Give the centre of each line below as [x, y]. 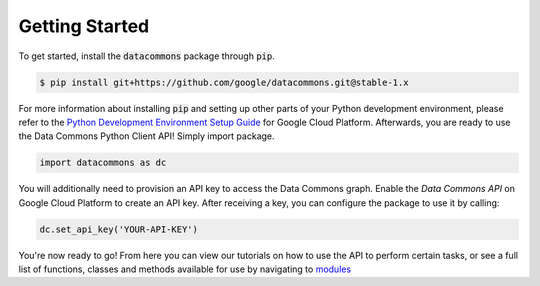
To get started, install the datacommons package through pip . [146, 56]
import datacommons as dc [103, 163]
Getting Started [84, 26]
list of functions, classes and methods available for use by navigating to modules [185, 269]
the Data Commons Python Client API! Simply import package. [146, 136]
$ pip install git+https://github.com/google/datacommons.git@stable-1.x [224, 82]
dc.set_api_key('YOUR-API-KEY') [119, 229]
